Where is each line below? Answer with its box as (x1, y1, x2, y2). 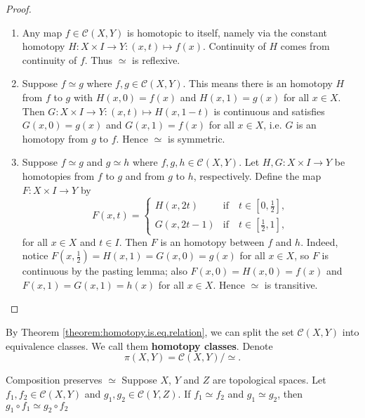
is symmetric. (168, 131, 225, 145)
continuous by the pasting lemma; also (22, 263, 187, 278)
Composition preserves (6, 372, 102, 387)
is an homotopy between (160, 234, 265, 249)
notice (22, 248, 48, 263)
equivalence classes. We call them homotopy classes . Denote (6, 338, 273, 353)
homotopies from (22, 168, 95, 183)
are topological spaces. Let (212, 372, 326, 387)
